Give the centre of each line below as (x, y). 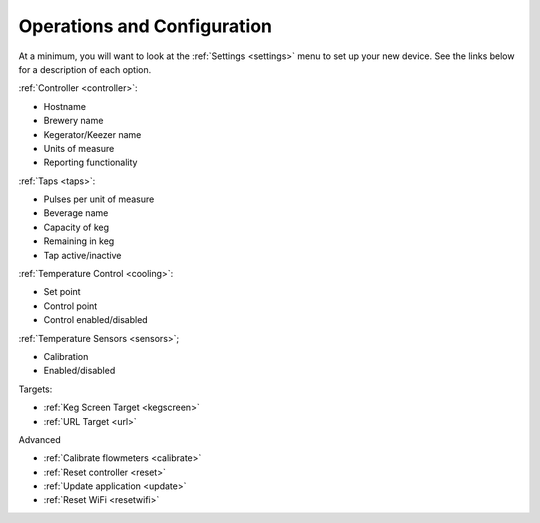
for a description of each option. (85, 69)
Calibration (66, 356)
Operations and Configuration (145, 26)
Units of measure (79, 148)
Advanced (39, 439)
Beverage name (76, 213)
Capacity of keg (76, 227)
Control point (70, 306)
